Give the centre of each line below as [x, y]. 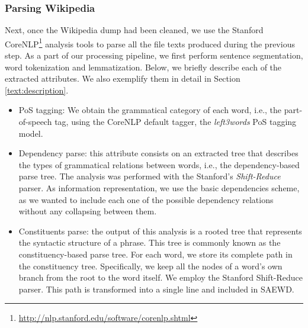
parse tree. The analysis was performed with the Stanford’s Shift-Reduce [150, 176]
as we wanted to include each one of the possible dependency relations [146, 199]
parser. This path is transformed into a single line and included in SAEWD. [156, 289]
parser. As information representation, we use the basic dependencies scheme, [159, 188]
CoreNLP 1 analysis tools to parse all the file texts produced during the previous [150, 43]
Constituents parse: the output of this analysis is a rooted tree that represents [160, 231]
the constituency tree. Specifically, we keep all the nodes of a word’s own [150, 266]
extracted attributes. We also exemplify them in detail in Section [123, 78]
